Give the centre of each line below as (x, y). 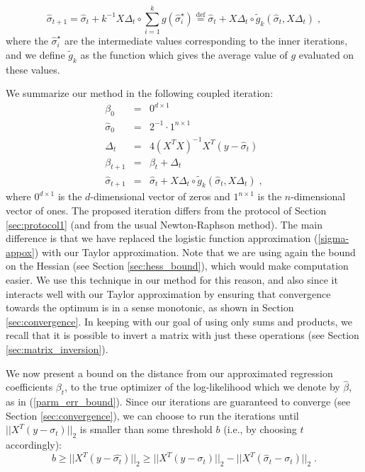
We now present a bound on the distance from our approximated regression (169, 373)
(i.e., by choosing (260, 429)
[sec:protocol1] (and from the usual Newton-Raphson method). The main (164, 224)
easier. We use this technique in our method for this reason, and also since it (172, 279)
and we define (35, 54)
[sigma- (333, 238)
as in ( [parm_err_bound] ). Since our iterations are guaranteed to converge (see (178, 402)
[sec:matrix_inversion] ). (57, 349)
